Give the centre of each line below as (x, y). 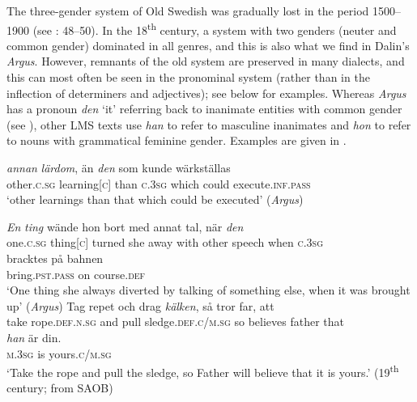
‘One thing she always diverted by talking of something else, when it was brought (208, 290)
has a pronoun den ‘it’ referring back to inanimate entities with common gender (204, 109)
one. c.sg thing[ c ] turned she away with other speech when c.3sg (165, 242)
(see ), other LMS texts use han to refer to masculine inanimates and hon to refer (209, 124)
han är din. (34, 337)
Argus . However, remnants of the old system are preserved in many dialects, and (206, 61)
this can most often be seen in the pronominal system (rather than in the (188, 77)
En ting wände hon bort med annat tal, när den (125, 226)
